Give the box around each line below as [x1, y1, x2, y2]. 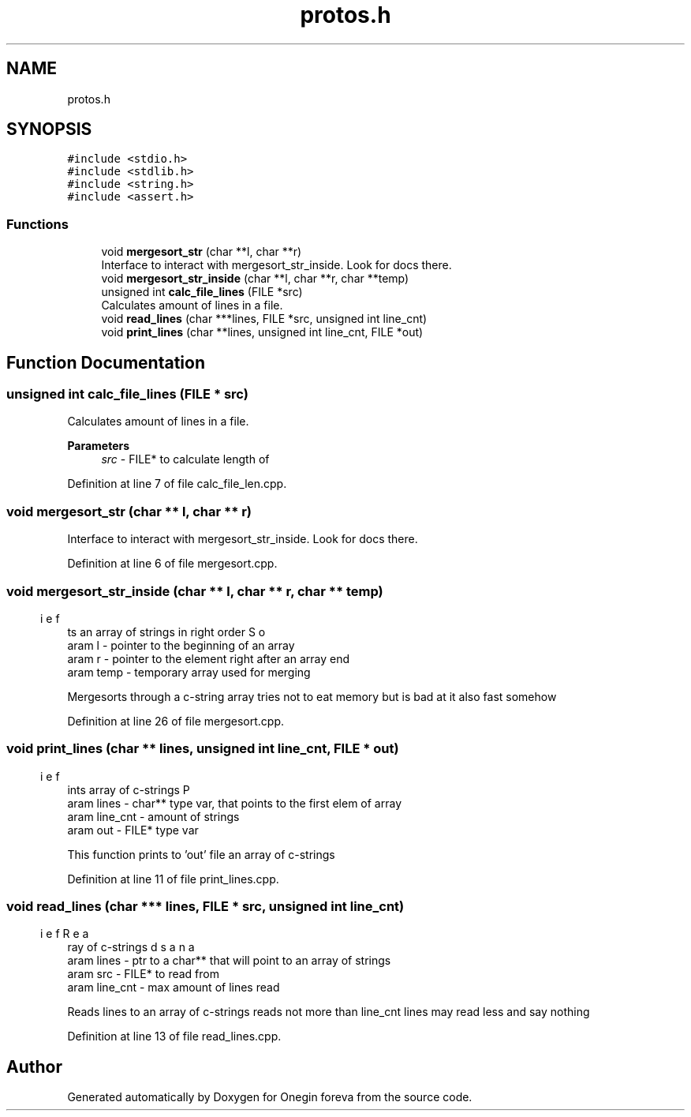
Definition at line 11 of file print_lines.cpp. [67, 871, 279, 886]
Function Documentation [6, 352, 205, 373]
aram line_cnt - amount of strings [67, 809, 240, 823]
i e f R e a [40, 927, 89, 941]
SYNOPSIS [6, 119, 92, 140]
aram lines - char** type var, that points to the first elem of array [67, 796, 402, 810]
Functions [6, 216, 69, 232]
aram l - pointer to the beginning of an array [67, 638, 295, 652]
